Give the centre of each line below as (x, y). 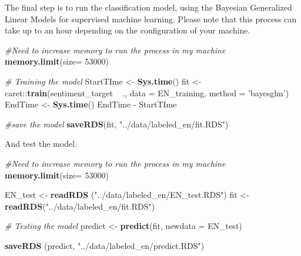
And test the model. (41, 144)
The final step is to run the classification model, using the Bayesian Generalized (148, 7)
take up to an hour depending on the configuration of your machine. (128, 30)
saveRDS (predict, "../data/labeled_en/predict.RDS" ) (105, 245)
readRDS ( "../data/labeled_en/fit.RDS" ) (80, 206)
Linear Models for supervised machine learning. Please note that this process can (151, 18)
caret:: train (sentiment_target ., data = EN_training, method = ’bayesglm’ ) (147, 92)
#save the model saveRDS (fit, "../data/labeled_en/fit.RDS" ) (117, 124)
